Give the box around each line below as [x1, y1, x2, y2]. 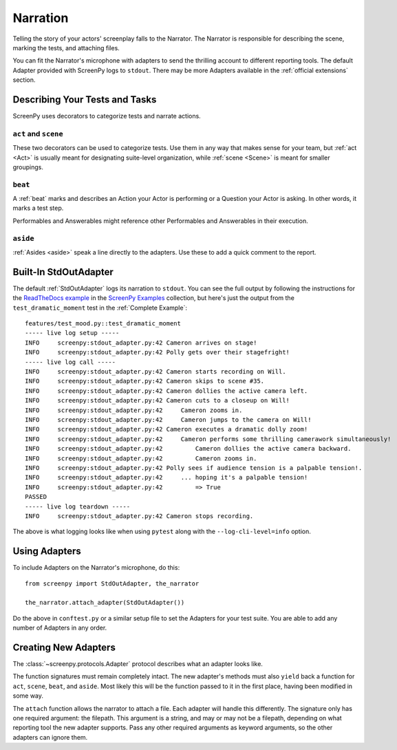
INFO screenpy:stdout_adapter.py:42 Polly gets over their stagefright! [25, 348, 290, 356]
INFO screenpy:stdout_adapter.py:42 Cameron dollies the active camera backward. [25, 444, 352, 453]
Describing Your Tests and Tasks [12, 94, 157, 105]
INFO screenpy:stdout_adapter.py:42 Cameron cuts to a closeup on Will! [25, 396, 290, 405]
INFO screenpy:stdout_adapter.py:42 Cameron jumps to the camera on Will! [25, 416, 312, 423]
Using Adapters [12, 546, 82, 557]
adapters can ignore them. [12, 733, 88, 741]
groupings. [12, 162, 44, 171]
